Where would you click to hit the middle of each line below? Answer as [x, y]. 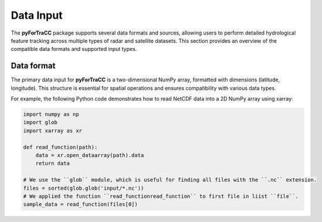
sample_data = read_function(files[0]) [80, 204]
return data [53, 163]
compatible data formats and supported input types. [74, 49]
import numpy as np [51, 114]
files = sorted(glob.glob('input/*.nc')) [84, 188]
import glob [40, 122]
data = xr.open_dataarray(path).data [90, 155]
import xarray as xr [52, 131]
